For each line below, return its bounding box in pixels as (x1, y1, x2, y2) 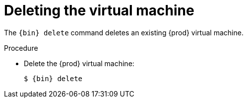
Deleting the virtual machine (4, 2, 194, 19)
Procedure (4, 43, 38, 52)
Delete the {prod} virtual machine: (24, 59, 134, 68)
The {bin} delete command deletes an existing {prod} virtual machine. (4, 28, 244, 37)
